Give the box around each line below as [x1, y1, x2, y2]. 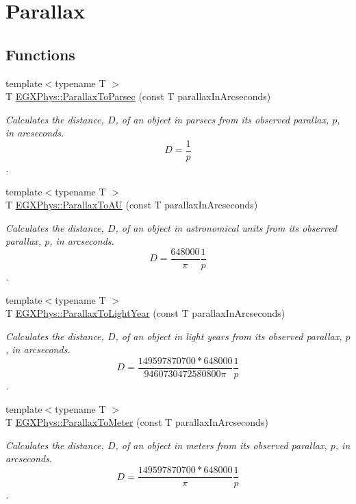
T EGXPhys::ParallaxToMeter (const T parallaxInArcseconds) [5, 415, 268, 429]
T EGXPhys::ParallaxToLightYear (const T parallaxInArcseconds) [5, 306, 285, 320]
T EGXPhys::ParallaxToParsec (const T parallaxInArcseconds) [5, 89, 271, 104]
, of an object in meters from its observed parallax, [115, 437, 327, 452]
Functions [5, 43, 75, 64]
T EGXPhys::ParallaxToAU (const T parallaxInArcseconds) [5, 197, 258, 212]
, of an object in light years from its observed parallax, [115, 328, 342, 343]
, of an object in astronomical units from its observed [115, 220, 338, 235]
